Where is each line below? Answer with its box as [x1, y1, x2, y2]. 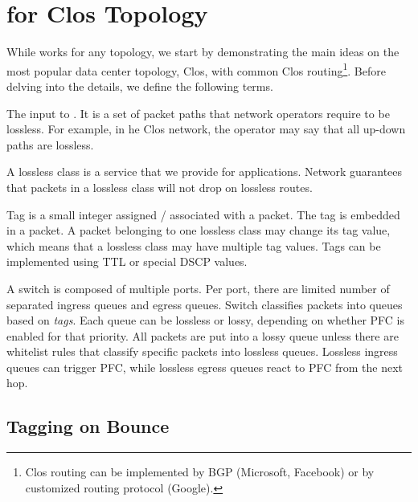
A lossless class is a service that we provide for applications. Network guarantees [6, 163, 403, 180]
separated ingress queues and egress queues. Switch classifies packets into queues [6, 296, 403, 312]
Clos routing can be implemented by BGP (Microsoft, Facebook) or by [25, 463, 375, 480]
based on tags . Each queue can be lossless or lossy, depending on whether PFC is [6, 312, 405, 329]
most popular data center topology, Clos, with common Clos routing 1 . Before [6, 59, 386, 79]
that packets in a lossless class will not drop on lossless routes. [6, 178, 313, 195]
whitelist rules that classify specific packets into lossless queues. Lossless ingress [6, 343, 398, 360]
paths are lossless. [6, 136, 94, 153]
